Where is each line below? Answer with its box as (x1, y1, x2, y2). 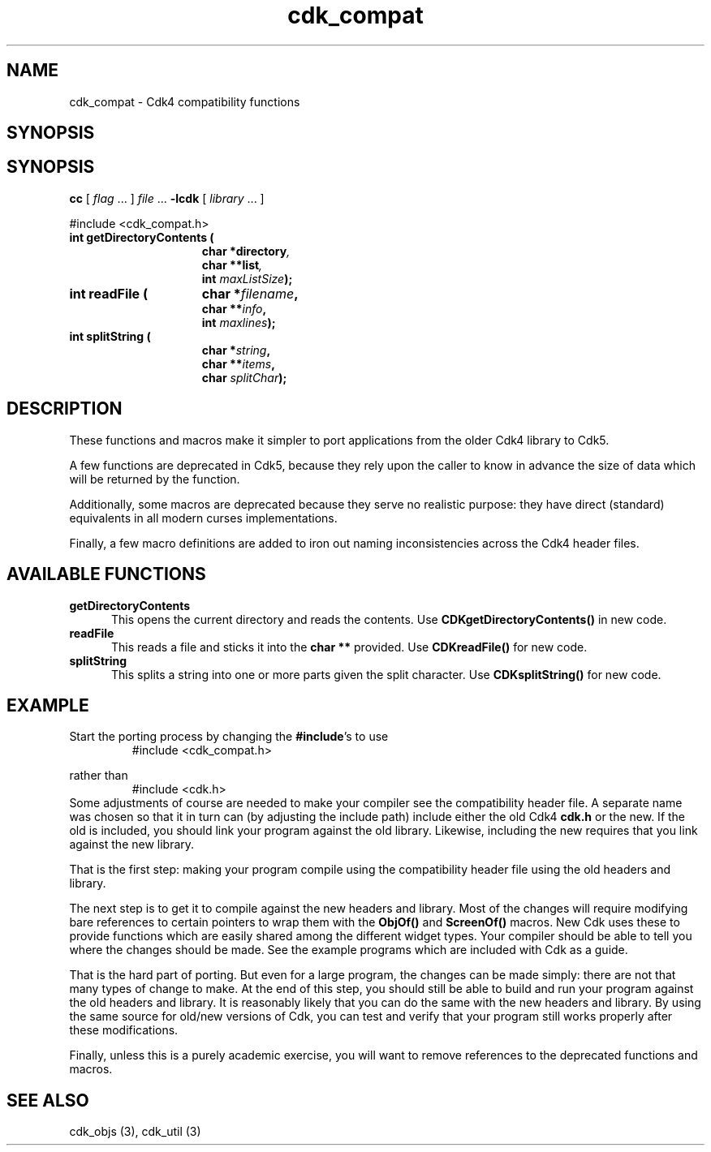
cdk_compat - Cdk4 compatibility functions (69, 94, 300, 109)
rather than (69, 768, 128, 783)
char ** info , (201, 301, 267, 316)
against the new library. (69, 837, 195, 852)
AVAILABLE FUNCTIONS (6, 564, 206, 585)
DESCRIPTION (6, 398, 123, 419)
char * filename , (201, 285, 299, 302)
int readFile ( (69, 285, 148, 302)
